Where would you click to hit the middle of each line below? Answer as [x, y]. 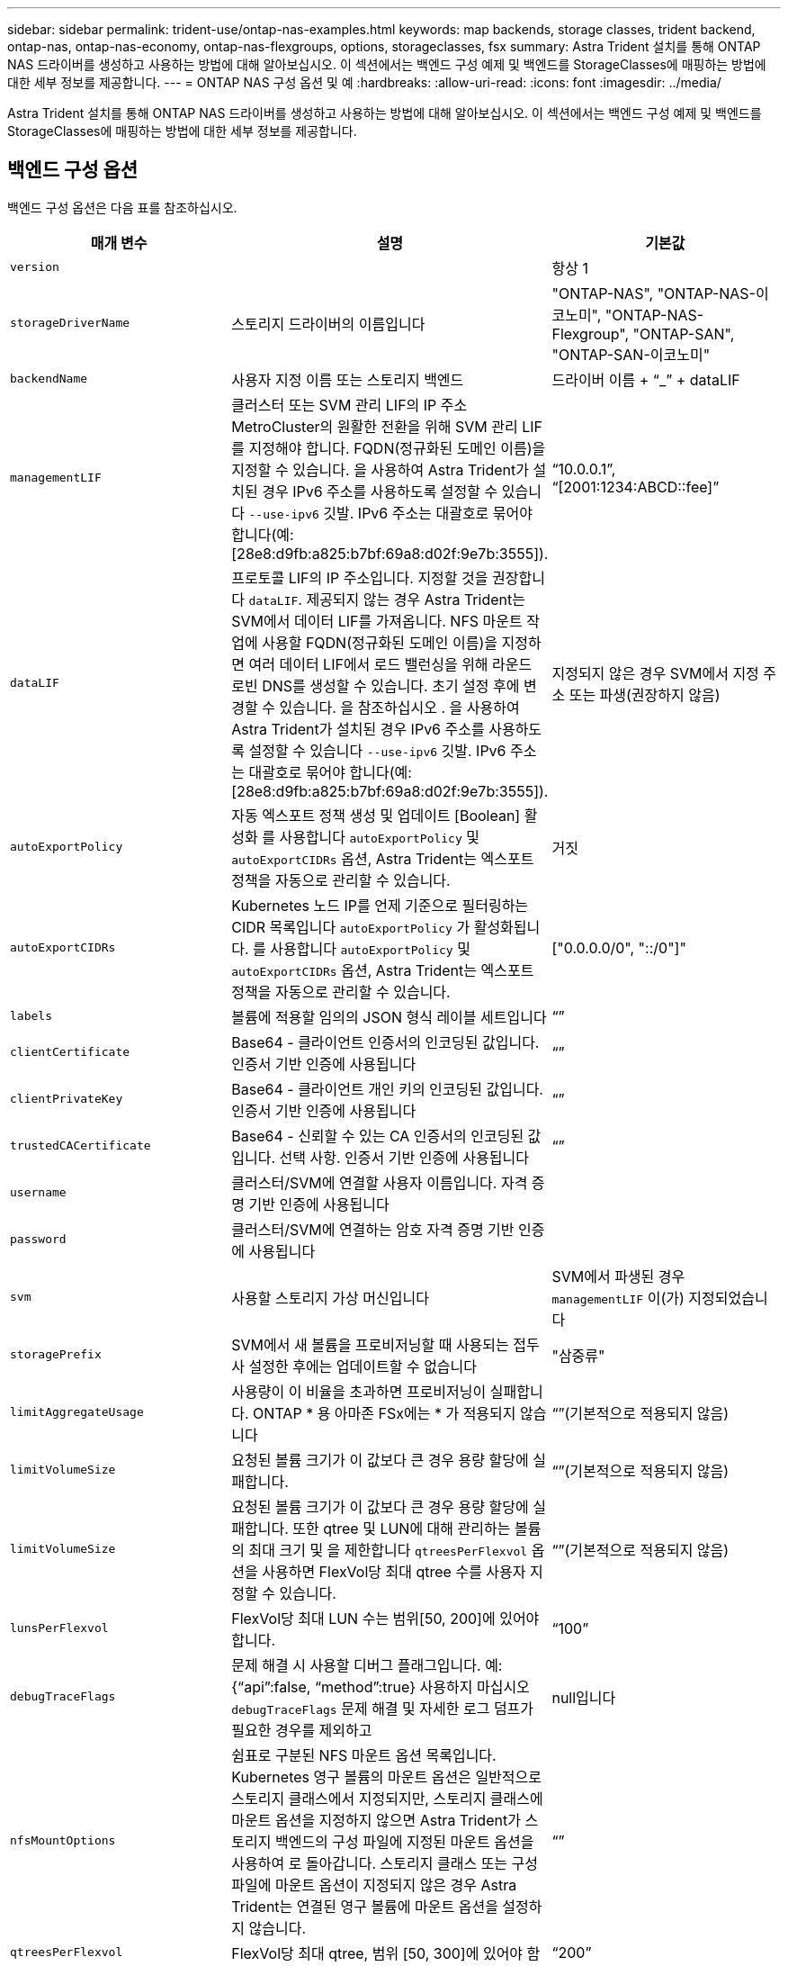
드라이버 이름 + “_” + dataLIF [646, 379]
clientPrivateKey [67, 1099]
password [38, 1240]
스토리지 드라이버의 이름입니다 [328, 324]
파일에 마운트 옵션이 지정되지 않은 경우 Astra [374, 1885]
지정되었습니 [728, 1298]
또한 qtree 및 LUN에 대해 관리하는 [402, 1528]
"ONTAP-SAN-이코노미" [631, 354]
